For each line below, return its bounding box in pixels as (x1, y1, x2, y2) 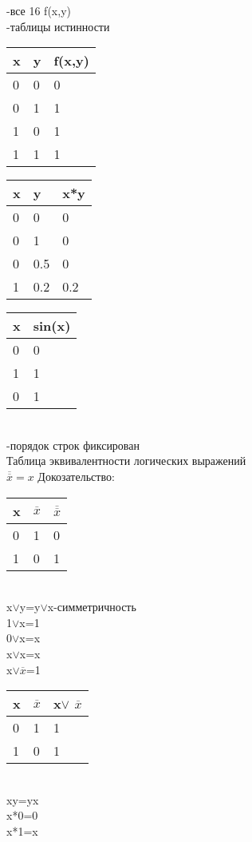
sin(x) (33, 316, 71, 336)
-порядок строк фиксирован (6, 436, 140, 453)
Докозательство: (37, 467, 115, 484)
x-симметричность (47, 598, 136, 615)
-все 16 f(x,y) (6, 2, 71, 18)
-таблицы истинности (6, 18, 110, 34)
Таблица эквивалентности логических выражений (6, 452, 246, 469)
